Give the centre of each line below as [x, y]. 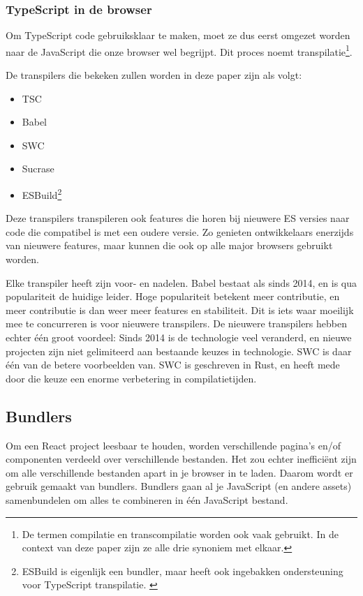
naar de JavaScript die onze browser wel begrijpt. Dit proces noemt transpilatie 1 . [179, 50]
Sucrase [38, 169]
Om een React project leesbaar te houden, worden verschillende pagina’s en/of [173, 445]
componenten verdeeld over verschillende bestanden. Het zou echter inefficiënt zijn [181, 459]
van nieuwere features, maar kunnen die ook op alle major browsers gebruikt [169, 245]
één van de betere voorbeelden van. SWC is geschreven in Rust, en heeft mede [173, 365]
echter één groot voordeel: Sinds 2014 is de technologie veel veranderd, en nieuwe [179, 337]
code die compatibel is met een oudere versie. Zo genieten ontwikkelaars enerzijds [180, 231]
